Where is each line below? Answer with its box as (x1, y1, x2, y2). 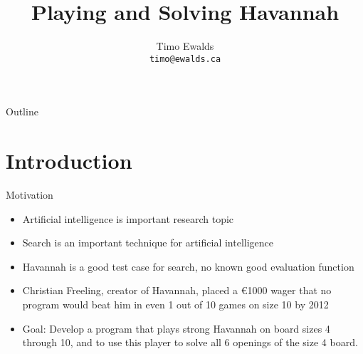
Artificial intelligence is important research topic (22, 211, 234, 226)
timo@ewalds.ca (149, 53, 221, 64)
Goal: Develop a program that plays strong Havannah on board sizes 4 (22, 321, 330, 335)
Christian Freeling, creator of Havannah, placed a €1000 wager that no (22, 283, 332, 298)
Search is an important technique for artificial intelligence (22, 235, 273, 250)
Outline (6, 104, 38, 119)
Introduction (6, 146, 132, 175)
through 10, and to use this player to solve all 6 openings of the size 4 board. (22, 335, 358, 350)
